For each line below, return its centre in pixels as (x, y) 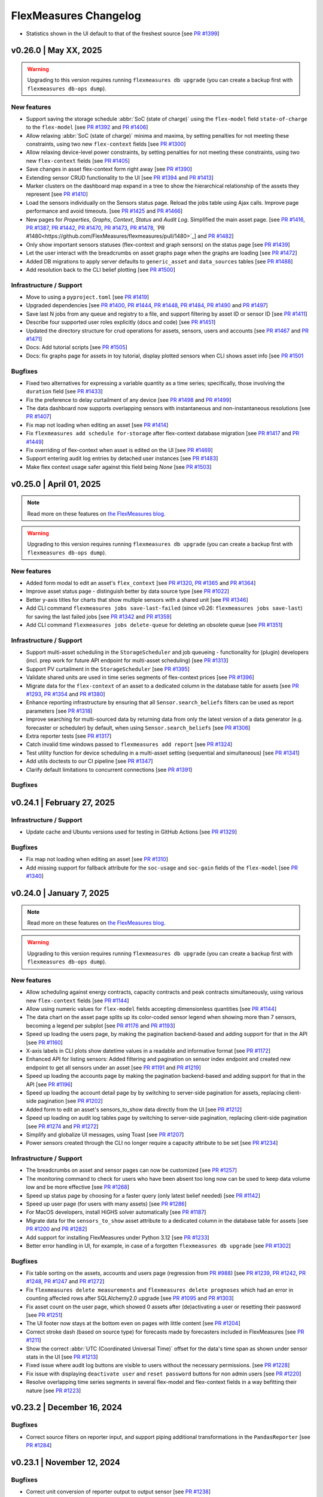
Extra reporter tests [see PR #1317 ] (69, 736)
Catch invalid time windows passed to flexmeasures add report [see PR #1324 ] (129, 744)
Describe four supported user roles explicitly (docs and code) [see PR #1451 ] (121, 322)
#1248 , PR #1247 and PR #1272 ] (65, 1281)
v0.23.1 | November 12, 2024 (66, 1462)
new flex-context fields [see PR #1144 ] (77, 1001)
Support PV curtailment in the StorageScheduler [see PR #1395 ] (108, 669)
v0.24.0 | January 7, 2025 (60, 893)
